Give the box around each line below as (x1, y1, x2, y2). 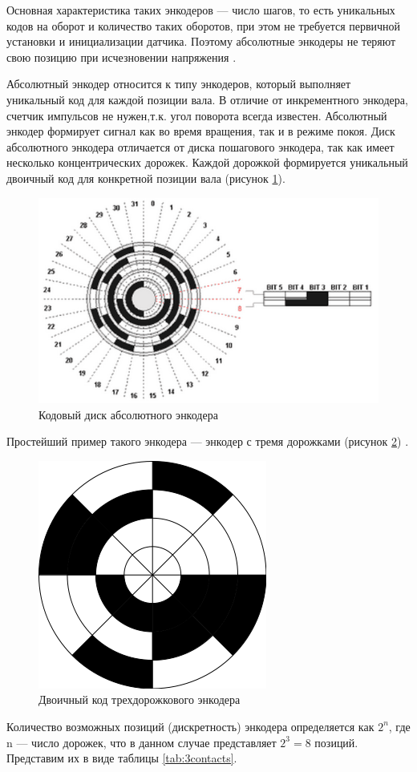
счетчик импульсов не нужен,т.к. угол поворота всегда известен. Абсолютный (6, 107, 387, 123)
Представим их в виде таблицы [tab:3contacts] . (6, 750, 237, 766)
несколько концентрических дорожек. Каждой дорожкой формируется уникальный (6, 154, 408, 171)
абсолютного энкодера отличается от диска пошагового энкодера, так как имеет (6, 138, 395, 155)
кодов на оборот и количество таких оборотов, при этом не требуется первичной (6, 17, 401, 34)
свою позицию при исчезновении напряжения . (6, 48, 237, 65)
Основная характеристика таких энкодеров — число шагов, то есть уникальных (6, 2, 395, 18)
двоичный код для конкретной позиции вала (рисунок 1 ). (6, 169, 285, 186)
